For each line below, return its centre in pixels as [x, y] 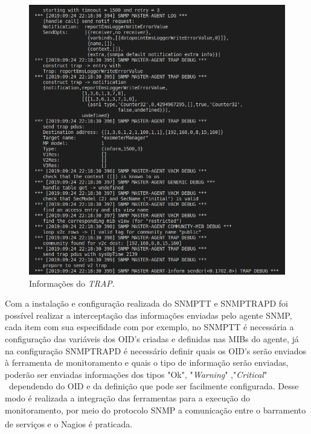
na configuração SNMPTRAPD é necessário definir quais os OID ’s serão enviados [156, 350]
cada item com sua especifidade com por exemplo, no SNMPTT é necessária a [149, 327]
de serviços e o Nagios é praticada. [69, 423]
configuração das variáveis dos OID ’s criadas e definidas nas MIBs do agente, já [152, 338]
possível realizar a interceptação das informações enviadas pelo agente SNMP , [149, 315]
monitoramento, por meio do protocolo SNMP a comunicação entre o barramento [155, 410]
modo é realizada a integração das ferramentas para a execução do [127, 397]
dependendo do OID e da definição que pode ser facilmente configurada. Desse [154, 386]
